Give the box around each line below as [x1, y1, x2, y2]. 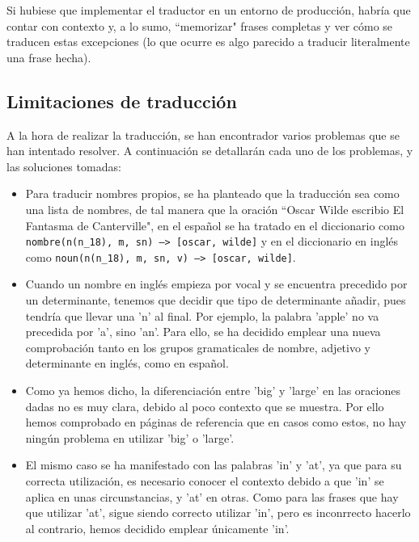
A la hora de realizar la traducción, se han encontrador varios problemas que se [6, 126, 400, 143]
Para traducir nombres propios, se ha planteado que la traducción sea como [25, 185, 400, 202]
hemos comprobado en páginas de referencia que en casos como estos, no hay [25, 414, 407, 431]
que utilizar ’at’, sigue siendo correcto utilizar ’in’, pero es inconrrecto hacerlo [25, 504, 411, 521]
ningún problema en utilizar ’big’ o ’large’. [25, 429, 235, 446]
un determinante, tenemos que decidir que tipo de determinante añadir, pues [25, 292, 406, 309]
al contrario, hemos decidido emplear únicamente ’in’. [25, 519, 290, 536]
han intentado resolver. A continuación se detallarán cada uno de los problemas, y [6, 142, 413, 159]
